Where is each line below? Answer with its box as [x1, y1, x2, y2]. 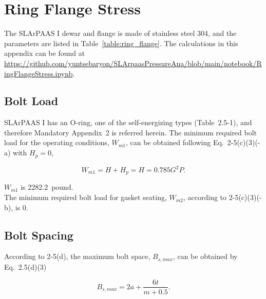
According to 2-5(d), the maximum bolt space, [4, 251, 150, 262]
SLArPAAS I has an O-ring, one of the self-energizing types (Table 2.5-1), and [4, 117, 252, 128]
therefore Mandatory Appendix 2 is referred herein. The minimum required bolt [4, 127, 257, 137]
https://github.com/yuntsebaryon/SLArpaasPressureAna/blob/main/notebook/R [4, 57, 262, 68]
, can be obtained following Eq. [125, 137, 224, 148]
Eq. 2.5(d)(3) [4, 261, 47, 272]
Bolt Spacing [4, 227, 73, 243]
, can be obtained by [173, 251, 238, 262]
